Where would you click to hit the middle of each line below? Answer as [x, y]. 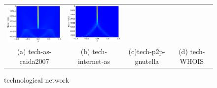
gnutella [147, 61]
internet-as [94, 61]
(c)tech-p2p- [147, 51]
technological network [37, 80]
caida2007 [34, 61]
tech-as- [40, 51]
